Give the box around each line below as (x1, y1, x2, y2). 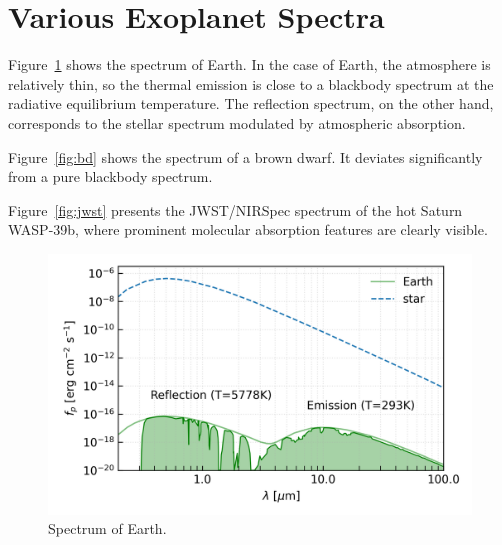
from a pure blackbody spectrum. (8, 166, 213, 187)
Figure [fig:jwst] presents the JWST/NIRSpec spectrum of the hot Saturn (8, 199, 463, 220)
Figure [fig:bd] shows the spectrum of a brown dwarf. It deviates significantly (8, 146, 483, 167)
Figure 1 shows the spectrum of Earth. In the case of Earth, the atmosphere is (8, 54, 491, 75)
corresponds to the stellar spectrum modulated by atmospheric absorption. (8, 112, 466, 133)
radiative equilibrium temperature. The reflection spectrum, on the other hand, (8, 93, 494, 114)
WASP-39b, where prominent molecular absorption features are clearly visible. (8, 219, 488, 240)
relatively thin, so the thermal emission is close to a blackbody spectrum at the (8, 73, 494, 94)
